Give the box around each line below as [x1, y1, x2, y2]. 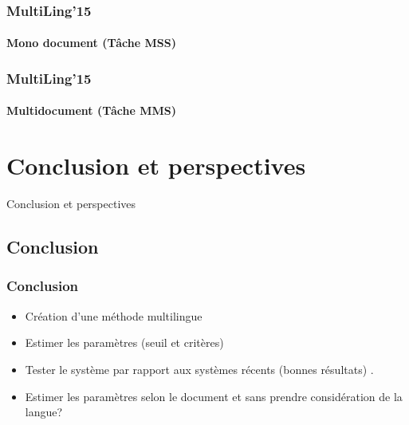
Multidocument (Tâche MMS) [6, 102, 176, 119]
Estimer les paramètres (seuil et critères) [25, 334, 224, 351]
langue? [25, 403, 63, 420]
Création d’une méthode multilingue [25, 307, 203, 324]
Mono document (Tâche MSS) [6, 34, 176, 51]
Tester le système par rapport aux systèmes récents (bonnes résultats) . [25, 360, 374, 377]
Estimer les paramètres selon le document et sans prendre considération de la [25, 388, 403, 404]
